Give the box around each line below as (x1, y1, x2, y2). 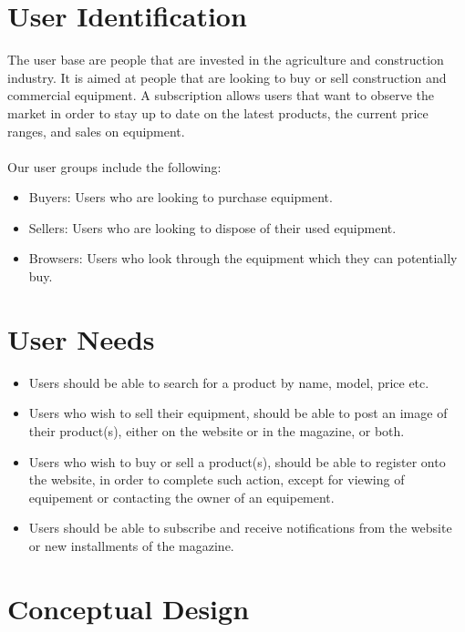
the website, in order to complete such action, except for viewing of (28, 470, 405, 489)
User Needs (7, 320, 155, 357)
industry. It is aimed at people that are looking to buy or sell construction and (7, 67, 447, 87)
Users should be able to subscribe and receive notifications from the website (28, 518, 452, 537)
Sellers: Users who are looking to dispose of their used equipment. (28, 218, 397, 237)
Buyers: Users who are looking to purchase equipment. (28, 188, 333, 207)
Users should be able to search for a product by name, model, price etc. (28, 372, 429, 392)
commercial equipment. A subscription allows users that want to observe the (7, 86, 435, 105)
